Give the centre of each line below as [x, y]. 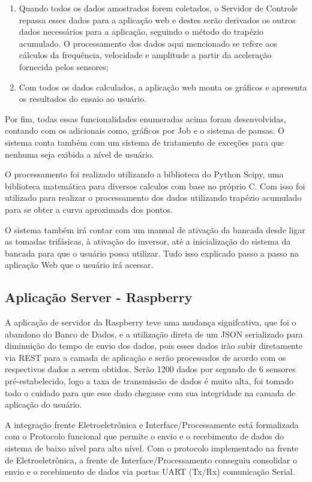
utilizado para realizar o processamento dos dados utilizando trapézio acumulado [153, 198]
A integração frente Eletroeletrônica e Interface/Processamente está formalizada [152, 424]
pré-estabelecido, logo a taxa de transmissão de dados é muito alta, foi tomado [149, 381]
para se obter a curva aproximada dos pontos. [89, 209]
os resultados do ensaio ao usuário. [82, 99]
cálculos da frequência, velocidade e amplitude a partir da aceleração [145, 55]
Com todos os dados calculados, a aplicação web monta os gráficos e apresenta [163, 87]
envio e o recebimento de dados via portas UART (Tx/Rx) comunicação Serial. [150, 472]
